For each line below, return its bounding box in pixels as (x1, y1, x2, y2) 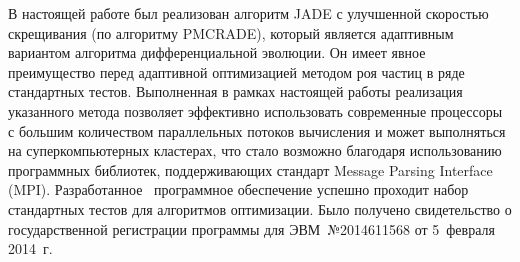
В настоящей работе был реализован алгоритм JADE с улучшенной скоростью (8, 3, 489, 23)
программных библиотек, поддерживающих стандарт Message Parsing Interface (8, 159, 493, 180)
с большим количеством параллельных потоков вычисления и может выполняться (8, 120, 506, 141)
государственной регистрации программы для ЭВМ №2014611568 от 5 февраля (8, 218, 495, 239)
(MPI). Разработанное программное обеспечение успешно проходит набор (8, 179, 469, 200)
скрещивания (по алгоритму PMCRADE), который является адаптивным (8, 22, 454, 43)
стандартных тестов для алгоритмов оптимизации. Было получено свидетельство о (8, 198, 512, 219)
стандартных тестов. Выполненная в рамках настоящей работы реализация (8, 81, 463, 102)
